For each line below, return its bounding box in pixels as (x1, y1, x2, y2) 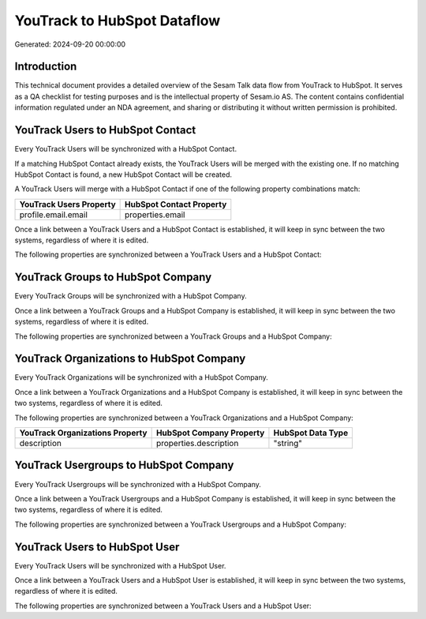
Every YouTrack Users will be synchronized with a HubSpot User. (14, 561, 226, 570)
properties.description (155, 438, 239, 449)
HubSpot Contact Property (125, 198, 227, 209)
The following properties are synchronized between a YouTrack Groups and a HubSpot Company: (14, 332, 333, 341)
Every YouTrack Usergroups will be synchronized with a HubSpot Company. (14, 479, 262, 489)
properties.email (125, 209, 185, 220)
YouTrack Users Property (19, 198, 116, 209)
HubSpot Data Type (273, 427, 349, 438)
